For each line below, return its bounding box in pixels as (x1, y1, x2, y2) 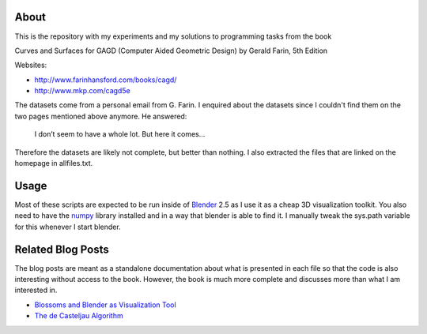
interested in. (14, 285, 58, 295)
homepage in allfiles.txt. (14, 159, 93, 168)
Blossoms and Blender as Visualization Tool (34, 300, 177, 310)
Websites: (14, 60, 47, 70)
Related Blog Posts (14, 242, 110, 256)
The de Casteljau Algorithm (34, 311, 123, 321)
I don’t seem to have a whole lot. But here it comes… (34, 129, 206, 139)
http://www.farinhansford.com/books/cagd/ (34, 75, 177, 84)
